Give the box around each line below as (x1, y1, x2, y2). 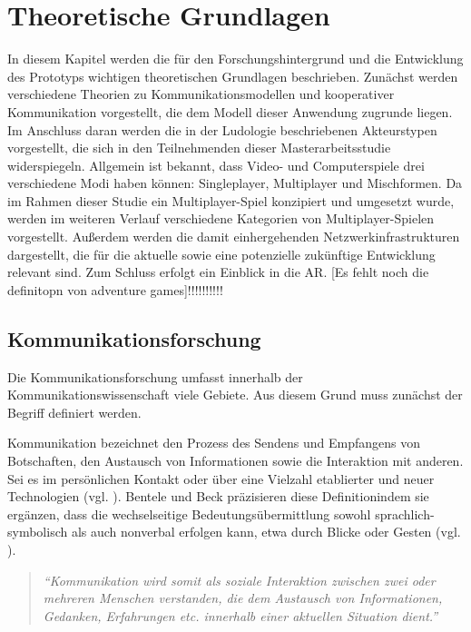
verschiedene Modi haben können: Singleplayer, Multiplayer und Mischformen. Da (7, 173, 463, 193)
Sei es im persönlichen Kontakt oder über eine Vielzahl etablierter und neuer (7, 469, 435, 488)
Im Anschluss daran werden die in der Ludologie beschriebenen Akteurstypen (7, 120, 437, 139)
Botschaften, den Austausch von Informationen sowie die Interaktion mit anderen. (7, 451, 464, 470)
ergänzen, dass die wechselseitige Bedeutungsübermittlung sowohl (7, 504, 371, 523)
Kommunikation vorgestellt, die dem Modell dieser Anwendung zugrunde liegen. (7, 102, 453, 121)
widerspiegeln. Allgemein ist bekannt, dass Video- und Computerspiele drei (7, 155, 425, 174)
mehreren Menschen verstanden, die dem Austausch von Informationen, (43, 588, 443, 607)
